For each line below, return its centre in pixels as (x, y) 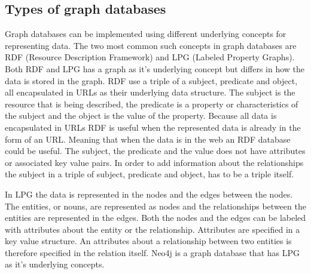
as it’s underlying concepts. (55, 264)
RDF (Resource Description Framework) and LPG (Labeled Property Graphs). (150, 57)
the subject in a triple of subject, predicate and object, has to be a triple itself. (150, 174)
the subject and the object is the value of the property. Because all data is (141, 116)
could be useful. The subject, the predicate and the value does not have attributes (155, 151)
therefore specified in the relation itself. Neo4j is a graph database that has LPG (152, 252)
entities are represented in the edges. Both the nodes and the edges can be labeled (155, 218)
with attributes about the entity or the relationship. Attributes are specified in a (153, 229)
